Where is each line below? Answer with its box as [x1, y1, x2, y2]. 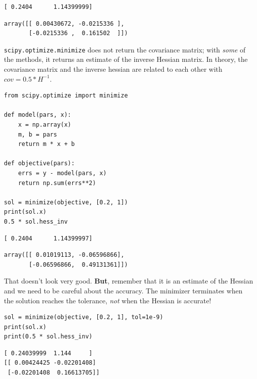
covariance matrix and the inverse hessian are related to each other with [4, 64, 222, 74]
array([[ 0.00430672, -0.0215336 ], [4, 20, 125, 27]
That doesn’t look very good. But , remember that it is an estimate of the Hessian [4, 276, 253, 286]
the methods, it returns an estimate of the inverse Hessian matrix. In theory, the [4, 54, 248, 64]
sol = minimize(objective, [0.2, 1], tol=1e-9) [4, 314, 164, 321]
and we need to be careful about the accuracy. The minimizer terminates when [4, 285, 243, 295]
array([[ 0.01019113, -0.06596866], [4, 251, 125, 259]
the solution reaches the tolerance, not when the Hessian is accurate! [4, 295, 212, 305]
